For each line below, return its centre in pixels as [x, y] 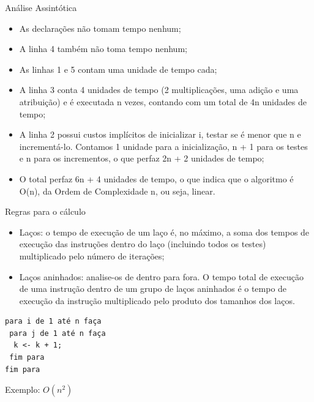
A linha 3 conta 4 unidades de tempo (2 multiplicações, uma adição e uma [159, 90]
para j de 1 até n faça [58, 333]
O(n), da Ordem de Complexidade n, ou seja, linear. [117, 191]
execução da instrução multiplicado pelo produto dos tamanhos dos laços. [157, 300]
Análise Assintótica [41, 7]
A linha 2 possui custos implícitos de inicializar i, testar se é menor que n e [160, 134]
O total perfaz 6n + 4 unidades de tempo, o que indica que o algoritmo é [156, 178]
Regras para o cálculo [45, 211]
